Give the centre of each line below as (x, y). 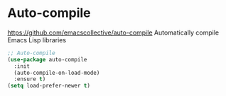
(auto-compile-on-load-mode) (57, 73)
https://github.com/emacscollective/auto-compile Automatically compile (113, 32)
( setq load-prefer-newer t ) (49, 86)
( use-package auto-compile (47, 59)
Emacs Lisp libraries (37, 40)
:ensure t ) (30, 79)
